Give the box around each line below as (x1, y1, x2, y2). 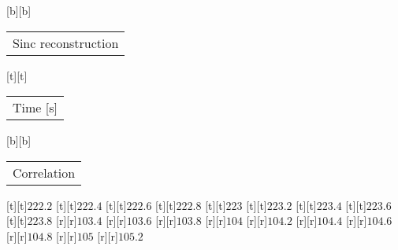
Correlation (13, 163, 76, 182)
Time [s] (13, 98, 58, 117)
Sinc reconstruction (13, 33, 119, 52)
